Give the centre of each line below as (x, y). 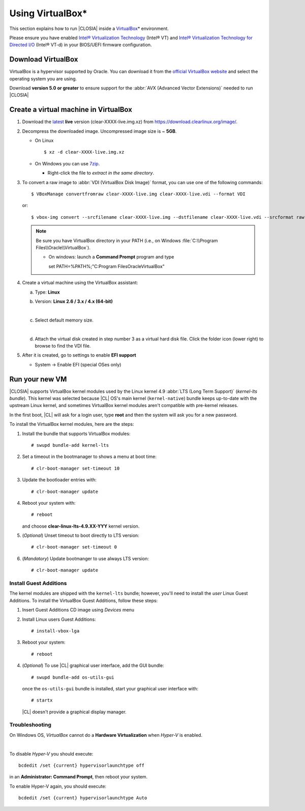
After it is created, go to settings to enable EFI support (79, 355)
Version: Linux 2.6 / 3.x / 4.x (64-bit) (74, 301)
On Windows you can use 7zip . (67, 163)
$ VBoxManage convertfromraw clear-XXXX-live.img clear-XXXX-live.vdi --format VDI (139, 194)
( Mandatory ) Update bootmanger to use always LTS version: (86, 558)
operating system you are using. (43, 78)
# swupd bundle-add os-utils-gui (73, 677)
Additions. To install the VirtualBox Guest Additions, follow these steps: (84, 600)
